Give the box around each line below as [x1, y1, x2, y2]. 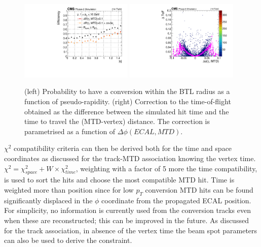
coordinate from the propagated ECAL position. [101, 195, 251, 205]
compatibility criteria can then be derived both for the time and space [14, 143, 232, 153]
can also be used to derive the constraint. [4, 235, 132, 245]
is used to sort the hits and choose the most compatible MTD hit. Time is [4, 174, 235, 185]
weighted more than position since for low [4, 184, 134, 195]
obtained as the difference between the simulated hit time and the [24, 106, 229, 116]
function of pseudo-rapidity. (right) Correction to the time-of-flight [24, 96, 231, 107]
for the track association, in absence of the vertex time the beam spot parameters [4, 225, 257, 235]
